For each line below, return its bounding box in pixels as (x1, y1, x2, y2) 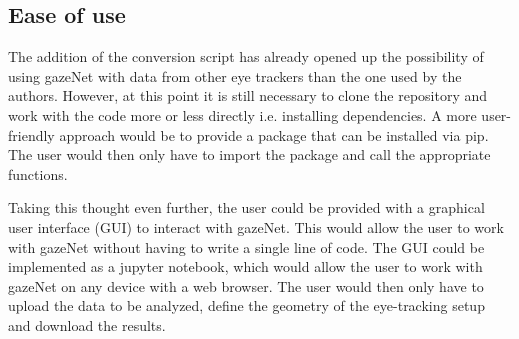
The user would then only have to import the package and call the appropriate (8, 144, 491, 165)
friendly (8, 124, 55, 145)
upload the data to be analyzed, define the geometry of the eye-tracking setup (8, 295, 485, 316)
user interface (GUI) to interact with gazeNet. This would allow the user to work (8, 216, 504, 237)
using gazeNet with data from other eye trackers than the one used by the (8, 65, 462, 86)
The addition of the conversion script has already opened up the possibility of (8, 46, 484, 67)
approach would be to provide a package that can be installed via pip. (59, 124, 489, 145)
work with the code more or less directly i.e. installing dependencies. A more (8, 104, 477, 125)
